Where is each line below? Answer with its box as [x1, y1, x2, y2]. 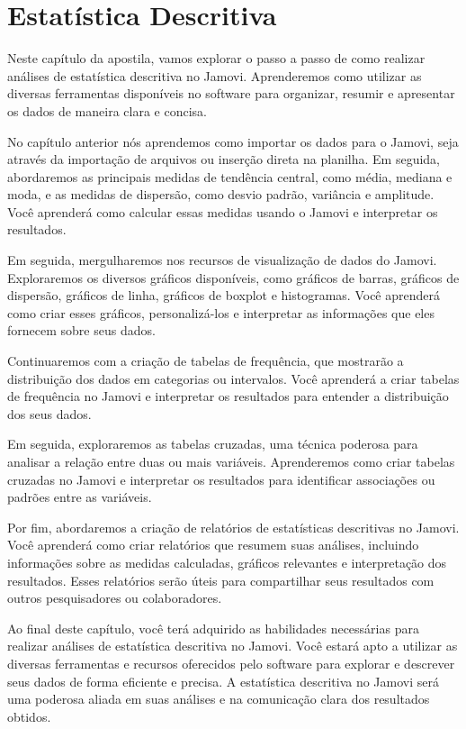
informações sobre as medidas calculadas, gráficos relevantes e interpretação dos [7, 552, 447, 571]
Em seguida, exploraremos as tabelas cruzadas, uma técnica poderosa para [7, 434, 418, 453]
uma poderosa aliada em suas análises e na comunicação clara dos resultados [7, 689, 430, 708]
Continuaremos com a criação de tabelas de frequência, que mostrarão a [7, 351, 404, 370]
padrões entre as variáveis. [7, 488, 152, 506]
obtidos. [7, 706, 51, 725]
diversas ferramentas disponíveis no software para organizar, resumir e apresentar [7, 84, 455, 103]
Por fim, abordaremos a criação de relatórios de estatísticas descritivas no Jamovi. [7, 517, 460, 536]
